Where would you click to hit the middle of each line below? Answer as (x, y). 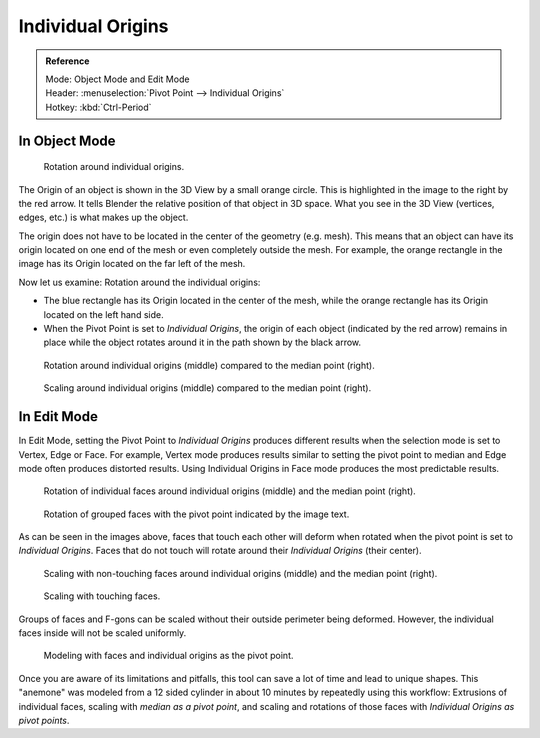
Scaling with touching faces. (102, 596)
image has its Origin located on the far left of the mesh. (132, 264)
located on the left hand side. (103, 314)
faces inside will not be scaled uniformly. (102, 633)
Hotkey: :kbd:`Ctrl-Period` (98, 107)
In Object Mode (67, 140)
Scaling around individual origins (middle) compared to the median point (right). (207, 388)
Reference (67, 61)
